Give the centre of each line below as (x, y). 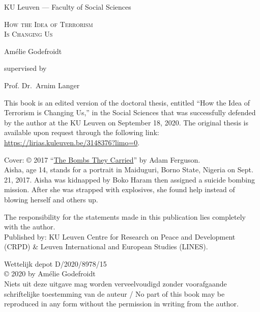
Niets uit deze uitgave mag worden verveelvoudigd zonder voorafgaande (115, 284)
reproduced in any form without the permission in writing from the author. (121, 304)
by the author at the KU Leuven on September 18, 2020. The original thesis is (126, 122)
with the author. (30, 227)
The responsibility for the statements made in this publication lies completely (125, 216)
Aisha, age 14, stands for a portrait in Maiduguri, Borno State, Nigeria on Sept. (129, 170)
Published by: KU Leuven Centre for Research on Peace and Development (120, 236)
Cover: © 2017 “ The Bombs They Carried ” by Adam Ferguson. (102, 159)
